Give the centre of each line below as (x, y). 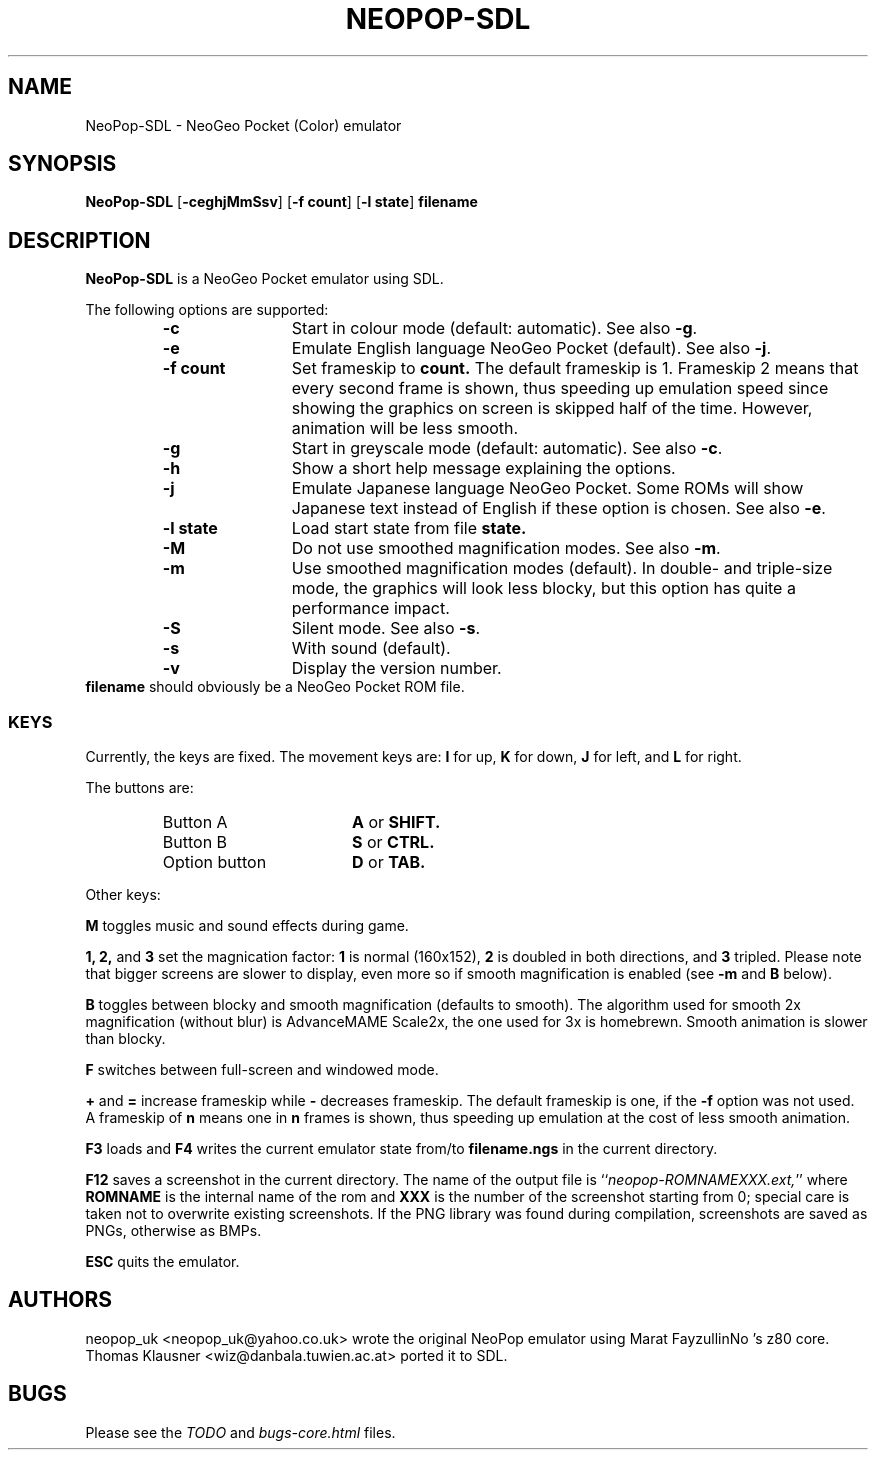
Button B (195, 842)
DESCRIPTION (79, 240)
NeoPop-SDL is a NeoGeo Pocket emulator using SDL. (264, 279)
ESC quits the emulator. (162, 1262)
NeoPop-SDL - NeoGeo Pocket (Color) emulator (243, 125)
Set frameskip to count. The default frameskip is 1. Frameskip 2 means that (575, 368)
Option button (214, 862)
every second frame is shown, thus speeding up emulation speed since (560, 388)
